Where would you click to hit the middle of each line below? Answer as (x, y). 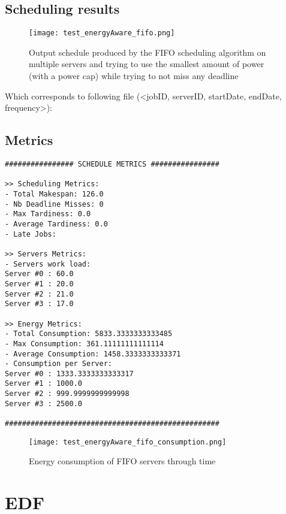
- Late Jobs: (31, 234)
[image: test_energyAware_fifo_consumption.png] (128, 442)
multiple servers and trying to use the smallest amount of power (147, 64)
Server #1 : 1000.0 (43, 384)
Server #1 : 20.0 (39, 284)
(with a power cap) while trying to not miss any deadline (134, 76)
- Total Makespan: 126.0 (54, 194)
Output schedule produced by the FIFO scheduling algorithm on (147, 52)
